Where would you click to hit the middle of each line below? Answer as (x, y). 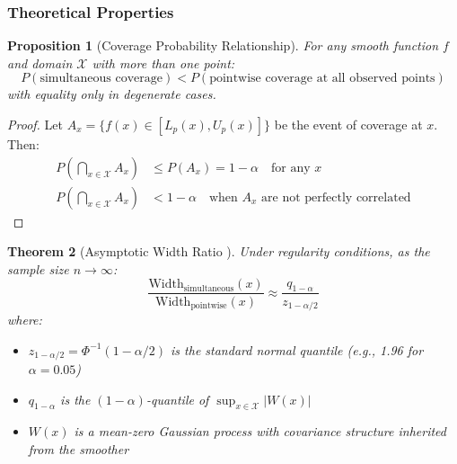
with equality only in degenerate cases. (112, 94)
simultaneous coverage (101, 79)
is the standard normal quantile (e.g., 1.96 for (297, 349)
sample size (38, 268)
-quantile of (177, 399)
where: (25, 319)
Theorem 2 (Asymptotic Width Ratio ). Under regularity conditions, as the (219, 251)
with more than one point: (163, 62)
